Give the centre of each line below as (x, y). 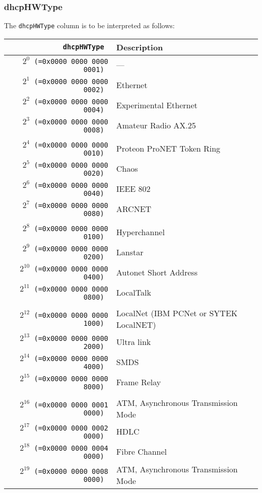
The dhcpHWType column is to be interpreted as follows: (89, 25)
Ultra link (134, 342)
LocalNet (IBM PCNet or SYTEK (177, 313)
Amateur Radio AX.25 (156, 125)
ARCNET (134, 209)
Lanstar (130, 252)
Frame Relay (139, 382)
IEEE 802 (133, 189)
